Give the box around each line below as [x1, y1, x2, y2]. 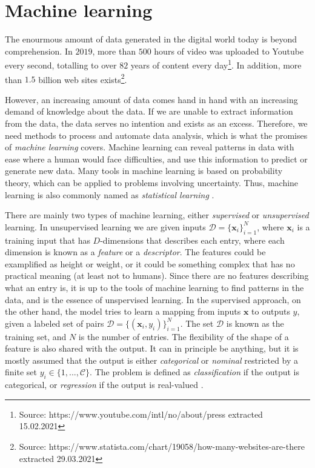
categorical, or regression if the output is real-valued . [5, 378, 204, 391]
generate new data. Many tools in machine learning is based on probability [5, 164, 283, 177]
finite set [5, 366, 37, 378]
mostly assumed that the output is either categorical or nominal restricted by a [5, 353, 299, 366]
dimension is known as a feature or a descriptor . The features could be [5, 246, 266, 258]
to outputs [251, 305, 290, 318]
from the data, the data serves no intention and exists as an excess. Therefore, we [5, 117, 308, 129]
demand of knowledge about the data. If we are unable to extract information [5, 105, 293, 118]
